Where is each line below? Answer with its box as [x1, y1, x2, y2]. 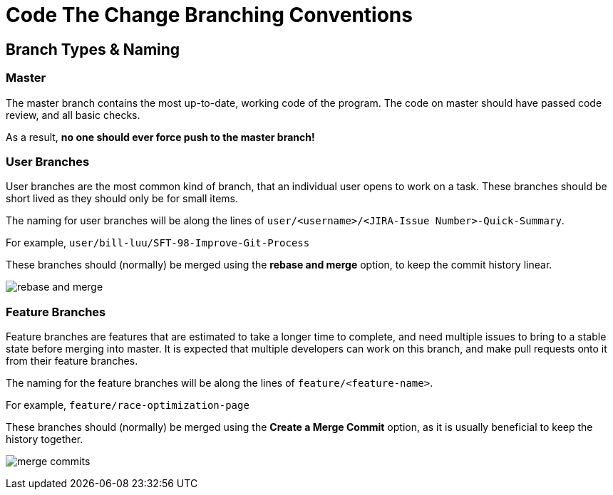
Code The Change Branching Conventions [6, 3, 413, 27]
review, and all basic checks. [6, 108, 140, 121]
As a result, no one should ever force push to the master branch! [6, 130, 315, 143]
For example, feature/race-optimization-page [6, 399, 249, 412]
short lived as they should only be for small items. [6, 192, 238, 205]
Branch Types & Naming [6, 40, 180, 58]
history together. [6, 433, 83, 446]
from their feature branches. [6, 355, 138, 368]
